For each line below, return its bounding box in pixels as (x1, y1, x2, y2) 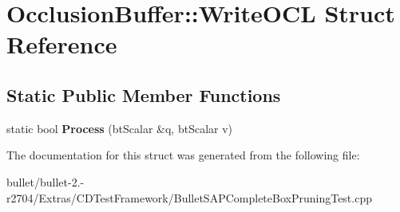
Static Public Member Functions (6, 82, 281, 107)
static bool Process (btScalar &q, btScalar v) (6, 120, 233, 136)
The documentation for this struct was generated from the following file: (6, 147, 360, 163)
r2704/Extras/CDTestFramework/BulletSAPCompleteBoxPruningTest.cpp (6, 189, 372, 206)
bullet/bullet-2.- (6, 173, 85, 190)
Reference (6, 28, 117, 61)
